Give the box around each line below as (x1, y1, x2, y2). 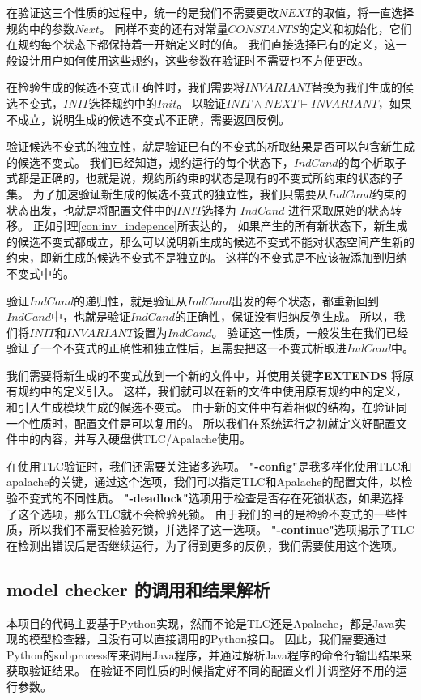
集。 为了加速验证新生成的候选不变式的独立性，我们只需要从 (6, 185, 328, 202)
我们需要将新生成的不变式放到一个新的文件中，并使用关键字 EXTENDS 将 (6, 366, 403, 383)
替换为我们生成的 (311, 79, 402, 96)
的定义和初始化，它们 (298, 19, 412, 36)
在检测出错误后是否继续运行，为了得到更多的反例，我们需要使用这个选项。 (6, 536, 403, 553)
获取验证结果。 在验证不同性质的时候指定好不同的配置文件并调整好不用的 (6, 662, 396, 679)
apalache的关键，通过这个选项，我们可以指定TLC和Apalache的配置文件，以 (6, 473, 402, 490)
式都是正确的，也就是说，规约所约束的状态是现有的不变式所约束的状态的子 (6, 169, 403, 186)
